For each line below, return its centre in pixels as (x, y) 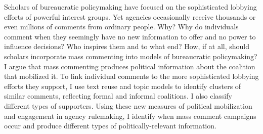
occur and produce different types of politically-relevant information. (110, 126)
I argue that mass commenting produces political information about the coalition (130, 66)
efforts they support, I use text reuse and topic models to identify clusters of (123, 86)
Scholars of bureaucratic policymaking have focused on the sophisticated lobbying (130, 7)
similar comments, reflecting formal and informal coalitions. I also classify (118, 96)
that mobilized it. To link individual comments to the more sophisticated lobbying (131, 76)
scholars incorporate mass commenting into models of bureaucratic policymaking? (131, 56)
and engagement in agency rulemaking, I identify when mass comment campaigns (130, 116)
